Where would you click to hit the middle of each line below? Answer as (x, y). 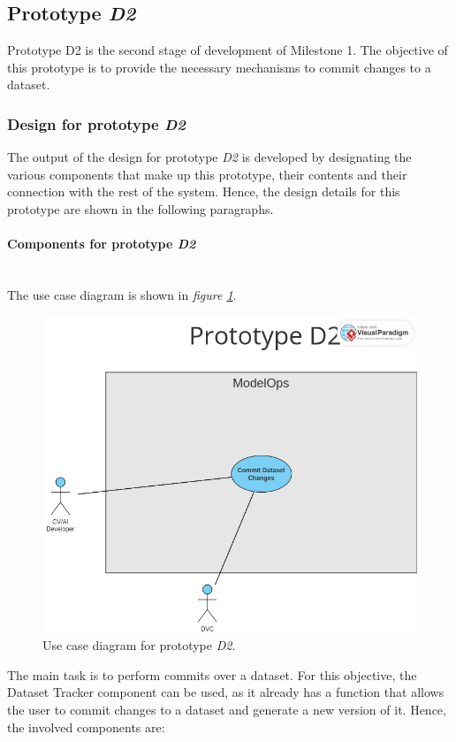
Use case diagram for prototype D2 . (139, 645)
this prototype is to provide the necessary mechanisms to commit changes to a (219, 67)
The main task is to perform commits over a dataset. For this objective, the (212, 674)
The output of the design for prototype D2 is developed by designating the (209, 157)
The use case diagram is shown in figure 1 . (122, 294)
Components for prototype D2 (102, 244)
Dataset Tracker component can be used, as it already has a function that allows (226, 692)
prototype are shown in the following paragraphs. (141, 208)
